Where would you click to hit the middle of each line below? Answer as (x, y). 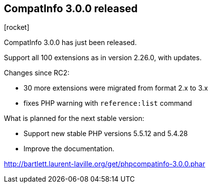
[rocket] (17, 27)
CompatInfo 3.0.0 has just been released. (71, 43)
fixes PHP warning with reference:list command (108, 103)
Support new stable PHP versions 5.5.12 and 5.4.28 (106, 134)
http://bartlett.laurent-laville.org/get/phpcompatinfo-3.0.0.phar (105, 164)
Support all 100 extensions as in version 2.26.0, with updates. (103, 58)
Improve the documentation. (69, 149)
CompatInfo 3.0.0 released (71, 9)
